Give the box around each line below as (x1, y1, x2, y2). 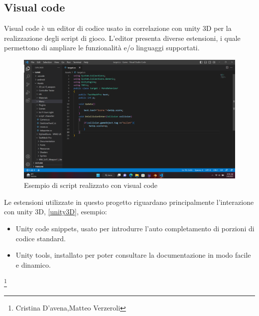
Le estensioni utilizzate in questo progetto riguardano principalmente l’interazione (4, 196, 254, 207)
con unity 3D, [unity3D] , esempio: (4, 206, 107, 217)
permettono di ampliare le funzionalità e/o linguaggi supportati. (4, 42, 200, 53)
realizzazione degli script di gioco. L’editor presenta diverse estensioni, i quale (4, 32, 241, 43)
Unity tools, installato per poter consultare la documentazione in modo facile (15, 250, 251, 260)
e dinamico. (15, 259, 51, 270)
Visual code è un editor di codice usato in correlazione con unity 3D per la (4, 23, 232, 33)
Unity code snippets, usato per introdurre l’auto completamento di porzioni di (15, 223, 255, 234)
